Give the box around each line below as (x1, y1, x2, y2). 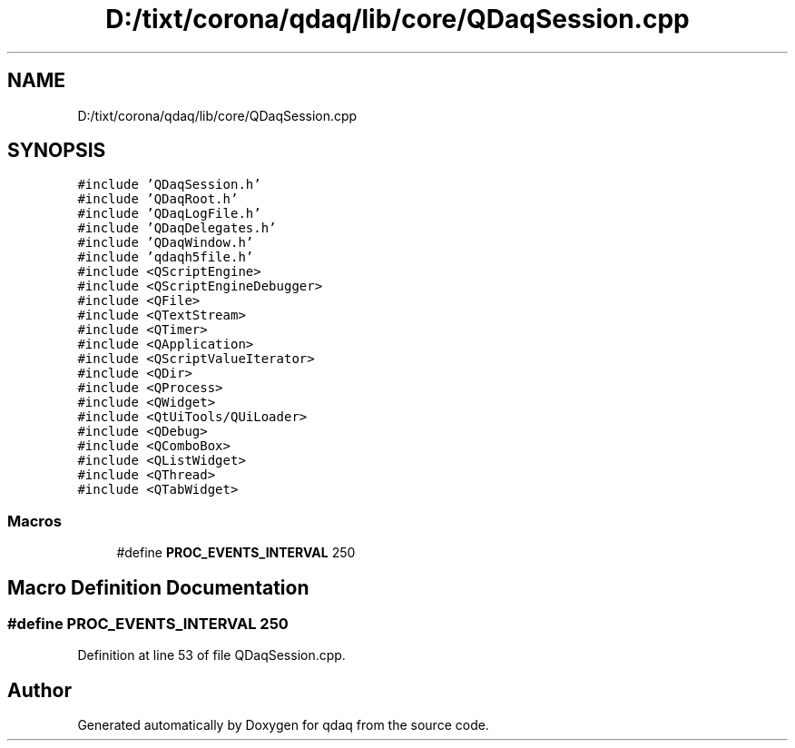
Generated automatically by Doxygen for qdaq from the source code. (77, 717, 489, 733)
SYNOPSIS (7, 139, 106, 162)
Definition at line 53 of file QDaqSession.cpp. (77, 647, 346, 664)
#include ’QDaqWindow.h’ (77, 235, 254, 251)
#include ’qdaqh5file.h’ (77, 250, 254, 265)
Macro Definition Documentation (7, 576, 309, 599)
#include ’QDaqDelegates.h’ (77, 221, 277, 236)
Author (7, 678, 72, 702)
